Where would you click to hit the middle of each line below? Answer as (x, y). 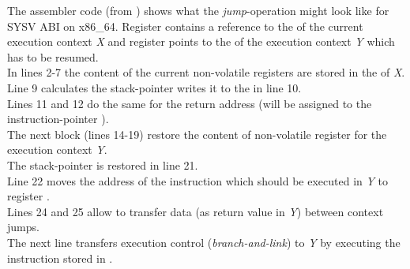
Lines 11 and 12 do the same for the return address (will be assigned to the (190, 103)
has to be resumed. (53, 56)
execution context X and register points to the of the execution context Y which (201, 41)
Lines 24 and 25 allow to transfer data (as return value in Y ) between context (196, 211)
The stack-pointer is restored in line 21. (103, 164)
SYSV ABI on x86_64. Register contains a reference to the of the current (185, 26)
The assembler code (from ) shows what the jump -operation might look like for (198, 10)
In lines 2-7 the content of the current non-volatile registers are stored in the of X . (206, 72)
